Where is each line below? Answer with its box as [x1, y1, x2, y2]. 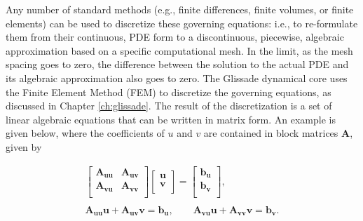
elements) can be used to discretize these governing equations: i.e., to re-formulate [6, 15, 358, 30]
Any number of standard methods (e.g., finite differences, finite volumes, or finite [6, 2, 354, 16]
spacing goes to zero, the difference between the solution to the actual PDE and [6, 57, 349, 72]
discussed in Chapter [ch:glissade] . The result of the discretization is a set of [6, 98, 332, 113]
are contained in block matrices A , [203, 126, 353, 140]
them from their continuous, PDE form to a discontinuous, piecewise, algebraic [6, 29, 344, 44]
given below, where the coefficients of [6, 126, 165, 140]
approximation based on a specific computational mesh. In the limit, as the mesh [6, 43, 353, 58]
